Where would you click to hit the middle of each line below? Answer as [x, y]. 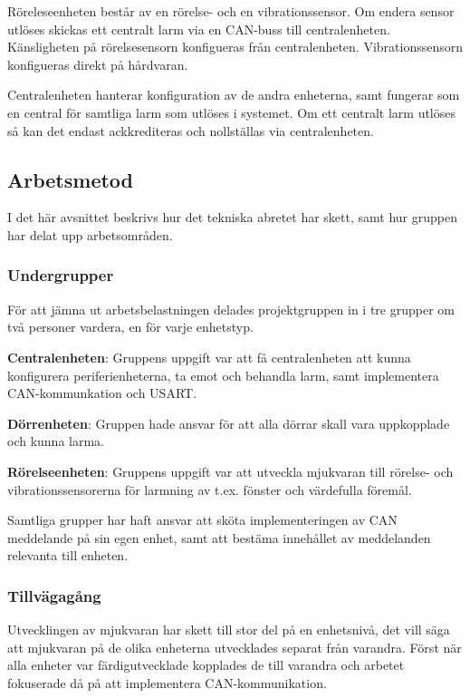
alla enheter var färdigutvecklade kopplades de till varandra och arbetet [206, 665]
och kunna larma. [56, 441]
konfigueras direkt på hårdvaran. [98, 64]
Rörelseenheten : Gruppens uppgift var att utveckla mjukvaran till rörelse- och [230, 471]
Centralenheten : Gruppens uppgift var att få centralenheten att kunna [209, 357]
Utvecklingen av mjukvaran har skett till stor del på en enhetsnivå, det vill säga [229, 630]
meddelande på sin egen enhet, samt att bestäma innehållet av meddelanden [219, 537]
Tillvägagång [54, 595]
